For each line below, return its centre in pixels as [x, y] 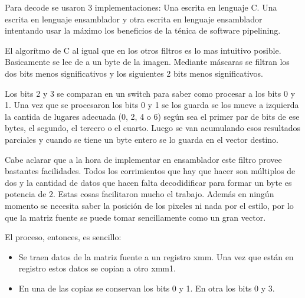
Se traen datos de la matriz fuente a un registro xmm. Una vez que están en [156, 256]
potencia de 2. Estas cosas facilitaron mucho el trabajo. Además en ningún [140, 194]
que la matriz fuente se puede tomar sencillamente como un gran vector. [135, 217]
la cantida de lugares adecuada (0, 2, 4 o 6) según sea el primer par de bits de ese [152, 116]
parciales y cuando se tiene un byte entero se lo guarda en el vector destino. [142, 139]
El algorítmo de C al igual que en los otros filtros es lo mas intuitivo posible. [143, 50]
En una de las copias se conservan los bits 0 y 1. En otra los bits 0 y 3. [147, 288]
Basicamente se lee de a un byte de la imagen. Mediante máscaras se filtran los [147, 62]
